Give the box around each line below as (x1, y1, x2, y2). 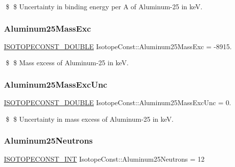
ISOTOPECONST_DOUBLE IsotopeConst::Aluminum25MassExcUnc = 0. (4, 97, 231, 108)
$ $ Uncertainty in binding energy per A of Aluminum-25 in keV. (5, 1, 203, 11)
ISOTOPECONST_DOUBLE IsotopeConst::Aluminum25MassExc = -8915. (4, 41, 232, 51)
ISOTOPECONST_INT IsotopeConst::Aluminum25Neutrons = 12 (4, 153, 205, 164)
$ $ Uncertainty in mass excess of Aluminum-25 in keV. (5, 113, 174, 124)
